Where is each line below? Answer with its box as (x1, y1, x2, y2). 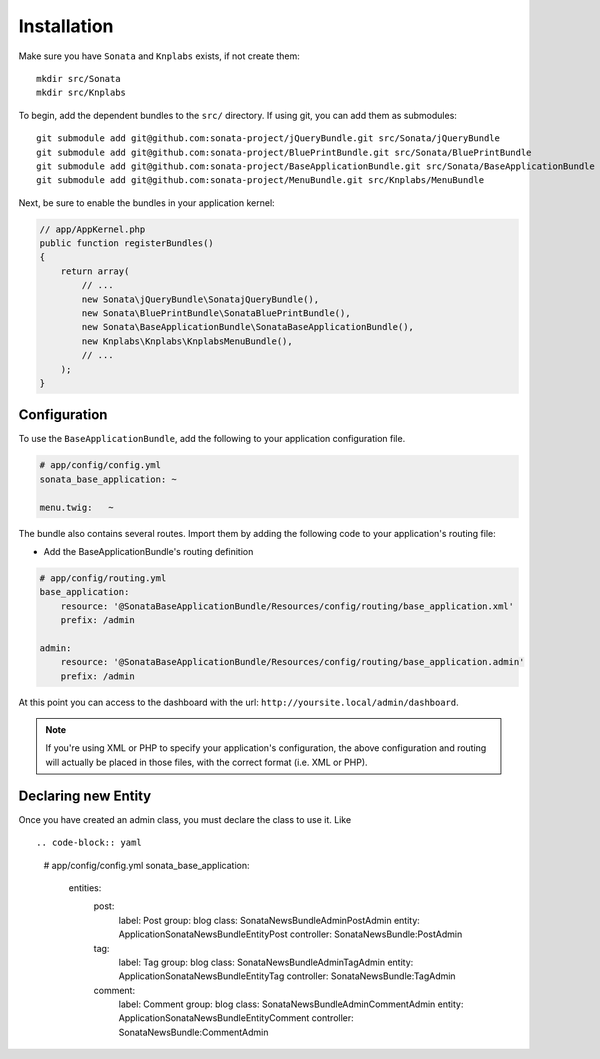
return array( (60, 265, 130, 277)
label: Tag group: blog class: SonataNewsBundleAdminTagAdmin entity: (118, 956, 414, 968)
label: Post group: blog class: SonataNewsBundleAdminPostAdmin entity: (118, 914, 420, 926)
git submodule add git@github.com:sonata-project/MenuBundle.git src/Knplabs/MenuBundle (36, 175, 485, 186)
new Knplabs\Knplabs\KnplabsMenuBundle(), (81, 335, 294, 347)
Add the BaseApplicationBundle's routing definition (43, 545, 254, 557)
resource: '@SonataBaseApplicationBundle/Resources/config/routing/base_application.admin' (60, 656, 525, 668)
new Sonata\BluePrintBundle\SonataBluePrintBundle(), (81, 308, 351, 319)
